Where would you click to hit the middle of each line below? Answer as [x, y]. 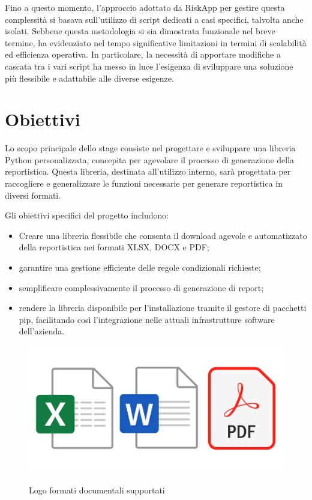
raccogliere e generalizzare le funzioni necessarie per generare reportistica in [144, 183]
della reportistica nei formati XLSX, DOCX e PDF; [114, 247]
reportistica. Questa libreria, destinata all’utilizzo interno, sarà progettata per [148, 171]
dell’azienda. [42, 331]
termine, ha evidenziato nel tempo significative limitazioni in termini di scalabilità [156, 42]
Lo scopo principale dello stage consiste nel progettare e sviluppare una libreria [150, 148]
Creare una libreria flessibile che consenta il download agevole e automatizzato [163, 235]
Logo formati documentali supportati [97, 489]
